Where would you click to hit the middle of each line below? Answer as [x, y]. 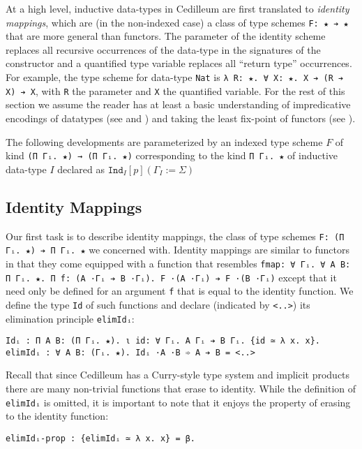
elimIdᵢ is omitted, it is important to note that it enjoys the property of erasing [178, 402]
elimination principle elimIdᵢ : [70, 318]
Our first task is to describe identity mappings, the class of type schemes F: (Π [175, 236]
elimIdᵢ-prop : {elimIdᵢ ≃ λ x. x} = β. [101, 438]
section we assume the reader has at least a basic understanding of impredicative [178, 104]
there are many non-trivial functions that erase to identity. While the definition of [181, 389]
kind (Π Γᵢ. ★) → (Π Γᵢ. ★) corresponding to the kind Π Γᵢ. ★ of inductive [172, 155]
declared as [81, 169]
